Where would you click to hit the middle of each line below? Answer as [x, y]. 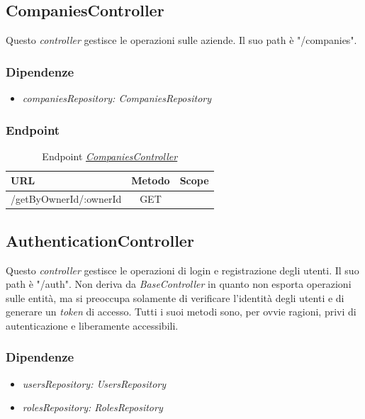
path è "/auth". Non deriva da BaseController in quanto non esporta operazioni [179, 284]
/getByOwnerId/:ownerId [66, 199]
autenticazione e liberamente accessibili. [92, 325]
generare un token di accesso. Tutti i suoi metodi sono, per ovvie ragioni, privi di [181, 312]
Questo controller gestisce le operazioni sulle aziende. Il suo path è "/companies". [181, 40]
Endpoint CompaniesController [110, 156]
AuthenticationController [100, 240]
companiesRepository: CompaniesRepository [117, 98]
